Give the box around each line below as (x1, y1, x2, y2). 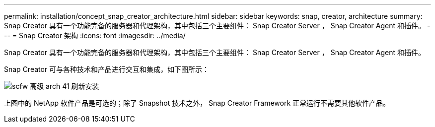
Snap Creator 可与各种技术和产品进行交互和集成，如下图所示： (4, 65, 210, 73)
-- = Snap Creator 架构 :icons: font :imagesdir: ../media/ (4, 31, 186, 40)
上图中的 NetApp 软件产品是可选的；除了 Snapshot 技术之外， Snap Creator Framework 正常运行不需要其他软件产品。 (4, 99, 390, 107)
